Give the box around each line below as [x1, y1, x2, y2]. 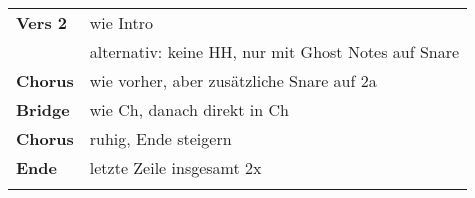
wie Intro [89, 11, 153, 34]
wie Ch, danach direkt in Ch [89, 98, 289, 121]
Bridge [16, 98, 70, 121]
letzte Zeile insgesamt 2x [89, 156, 262, 179]
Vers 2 [16, 11, 67, 34]
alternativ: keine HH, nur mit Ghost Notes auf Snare [89, 40, 460, 63]
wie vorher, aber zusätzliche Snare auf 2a [89, 69, 377, 92]
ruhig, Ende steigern [89, 127, 232, 150]
